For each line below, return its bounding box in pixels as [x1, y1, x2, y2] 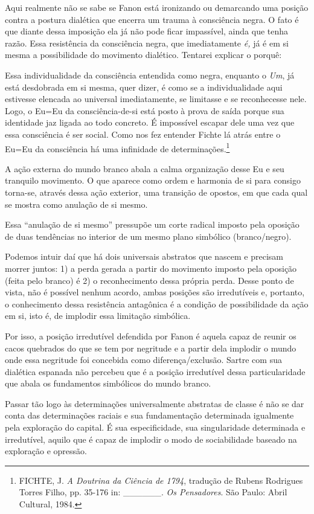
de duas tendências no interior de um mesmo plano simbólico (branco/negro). [5, 230, 292, 242]
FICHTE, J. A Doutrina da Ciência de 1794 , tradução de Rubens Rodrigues [19, 474, 303, 486]
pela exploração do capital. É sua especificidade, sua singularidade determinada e [5, 421, 306, 434]
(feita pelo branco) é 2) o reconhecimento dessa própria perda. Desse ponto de [5, 274, 294, 286]
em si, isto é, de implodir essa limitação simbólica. [5, 309, 191, 322]
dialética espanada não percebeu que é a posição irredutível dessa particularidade [5, 365, 306, 377]
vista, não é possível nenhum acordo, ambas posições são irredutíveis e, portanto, [5, 286, 305, 298]
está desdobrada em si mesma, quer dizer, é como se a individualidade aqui [5, 80, 283, 93]
